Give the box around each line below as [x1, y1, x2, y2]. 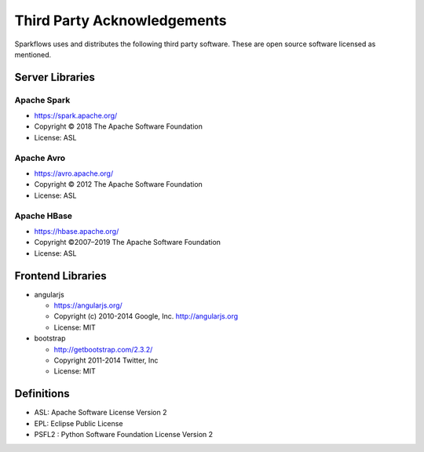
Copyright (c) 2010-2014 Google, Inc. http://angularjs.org [53, 312, 239, 321]
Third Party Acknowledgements [14, 12, 227, 29]
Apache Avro [14, 152, 66, 163]
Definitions [14, 387, 70, 400]
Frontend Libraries [14, 269, 108, 282]
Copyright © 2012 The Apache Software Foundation [34, 180, 203, 189]
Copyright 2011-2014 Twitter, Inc [53, 355, 159, 365]
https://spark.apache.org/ [34, 111, 118, 121]
